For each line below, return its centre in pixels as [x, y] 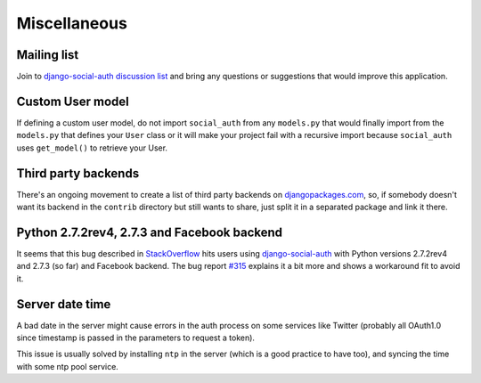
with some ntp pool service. [68, 366]
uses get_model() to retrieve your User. [92, 148]
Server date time [64, 304]
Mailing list [48, 55]
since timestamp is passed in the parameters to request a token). [136, 338]
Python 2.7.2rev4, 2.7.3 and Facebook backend [150, 232]
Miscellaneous [72, 23]
